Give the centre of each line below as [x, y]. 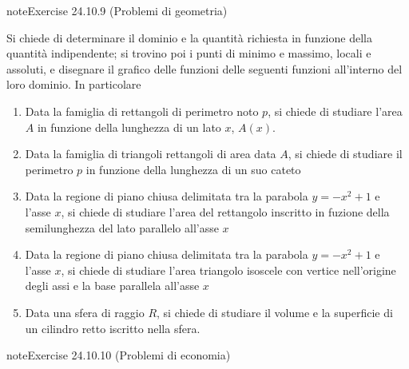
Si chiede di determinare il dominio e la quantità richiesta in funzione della [189, 37]
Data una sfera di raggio [85, 312]
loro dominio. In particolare [74, 84]
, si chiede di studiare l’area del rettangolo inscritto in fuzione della [225, 211]
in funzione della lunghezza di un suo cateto [193, 169]
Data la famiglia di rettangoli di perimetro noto [142, 111]
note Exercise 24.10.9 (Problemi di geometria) [117, 10]
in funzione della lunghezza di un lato [129, 127]
